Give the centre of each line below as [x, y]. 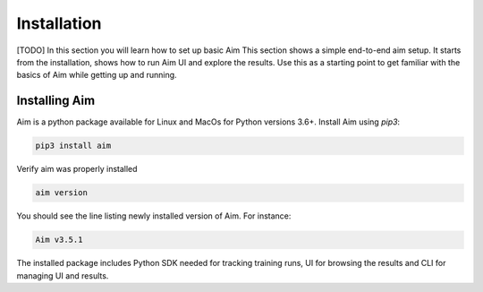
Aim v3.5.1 [59, 240]
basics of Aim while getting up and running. [97, 75]
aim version [62, 193]
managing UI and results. [63, 275]
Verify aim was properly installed [77, 169]
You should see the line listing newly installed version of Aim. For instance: [154, 216]
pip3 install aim [73, 146]
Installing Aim [56, 101]
